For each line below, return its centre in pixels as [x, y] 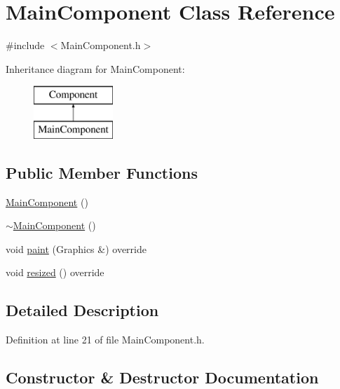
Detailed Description [82, 310]
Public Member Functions [102, 172]
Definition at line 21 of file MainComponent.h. [105, 340]
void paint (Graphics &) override [76, 248]
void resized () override [55, 272]
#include [25, 45]
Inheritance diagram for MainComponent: [95, 68]
